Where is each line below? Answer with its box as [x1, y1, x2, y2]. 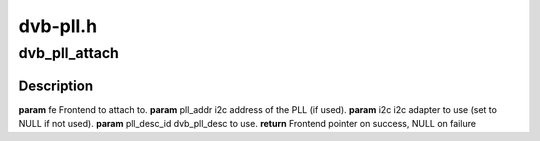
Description [18, 77, 94, 94]
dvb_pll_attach [18, 44, 120, 62]
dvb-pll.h [18, 15, 98, 37]
